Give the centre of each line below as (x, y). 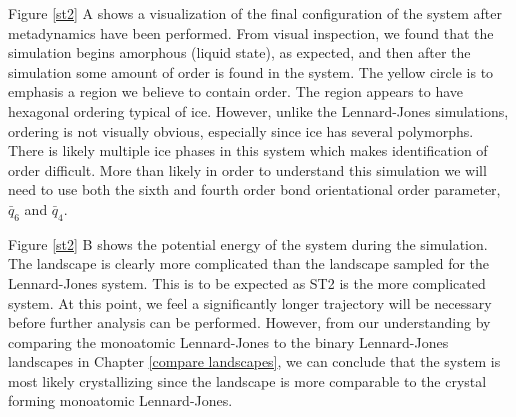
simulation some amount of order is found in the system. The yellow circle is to (251, 71)
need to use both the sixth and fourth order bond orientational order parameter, (254, 189)
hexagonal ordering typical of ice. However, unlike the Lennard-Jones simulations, (258, 110)
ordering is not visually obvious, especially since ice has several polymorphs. (241, 130)
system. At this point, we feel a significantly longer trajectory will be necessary (250, 302)
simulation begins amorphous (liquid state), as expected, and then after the (239, 52)
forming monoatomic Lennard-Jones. (120, 400)
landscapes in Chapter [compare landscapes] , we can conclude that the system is (254, 361)
